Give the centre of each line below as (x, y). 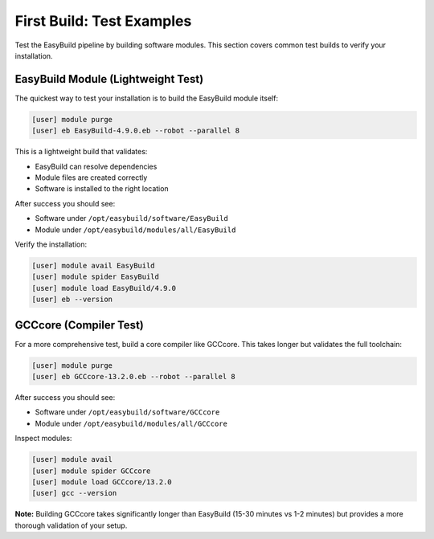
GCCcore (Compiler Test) (79, 325)
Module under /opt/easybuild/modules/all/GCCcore (131, 423)
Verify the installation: (51, 244)
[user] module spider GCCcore (91, 471)
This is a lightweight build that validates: (81, 152)
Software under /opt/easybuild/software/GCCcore (127, 412)
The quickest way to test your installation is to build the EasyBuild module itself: (147, 98)
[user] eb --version (72, 300)
